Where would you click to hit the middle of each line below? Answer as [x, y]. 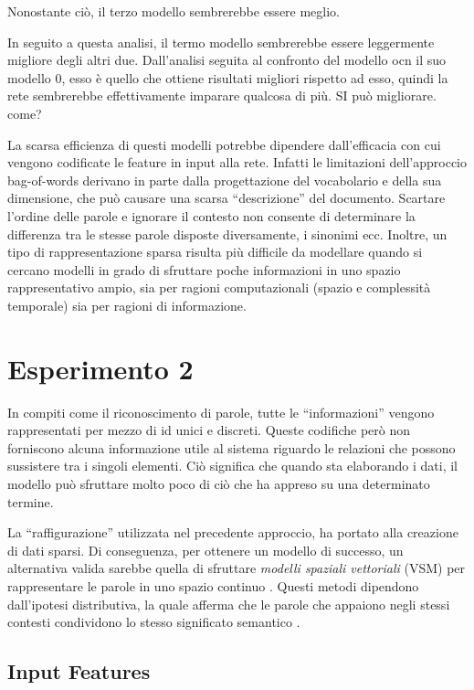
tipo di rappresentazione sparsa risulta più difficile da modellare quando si [215, 252]
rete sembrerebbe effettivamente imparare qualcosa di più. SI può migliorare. [222, 96]
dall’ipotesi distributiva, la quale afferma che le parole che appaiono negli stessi [229, 604]
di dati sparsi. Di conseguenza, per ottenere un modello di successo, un [205, 550]
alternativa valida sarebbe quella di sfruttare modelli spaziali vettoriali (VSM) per [237, 568]
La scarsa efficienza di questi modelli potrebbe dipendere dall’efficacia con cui [224, 144]
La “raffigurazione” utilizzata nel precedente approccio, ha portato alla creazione [233, 532]
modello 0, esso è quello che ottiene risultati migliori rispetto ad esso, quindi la [228, 77]
